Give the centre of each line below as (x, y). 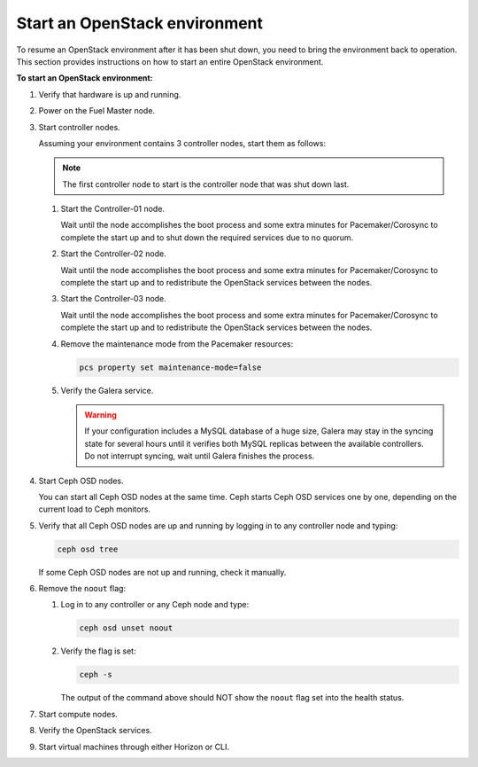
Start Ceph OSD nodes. (81, 481)
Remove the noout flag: (82, 589)
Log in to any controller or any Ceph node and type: (155, 605)
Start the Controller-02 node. (114, 254)
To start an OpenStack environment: (85, 78)
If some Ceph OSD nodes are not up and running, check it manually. (162, 572)
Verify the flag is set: (98, 651)
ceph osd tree (88, 549)
